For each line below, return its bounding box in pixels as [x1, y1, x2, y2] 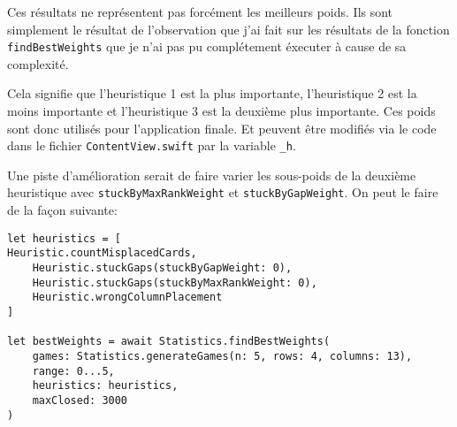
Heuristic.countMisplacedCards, [7, 247, 197, 260]
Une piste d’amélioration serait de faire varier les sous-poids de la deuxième [7, 165, 416, 184]
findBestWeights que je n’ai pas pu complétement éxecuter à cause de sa [7, 37, 407, 56]
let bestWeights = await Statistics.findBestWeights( [7, 335, 331, 348]
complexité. [7, 54, 69, 72]
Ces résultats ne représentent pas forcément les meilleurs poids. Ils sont [7, 3, 393, 20]
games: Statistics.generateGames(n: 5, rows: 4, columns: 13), [32, 349, 413, 362]
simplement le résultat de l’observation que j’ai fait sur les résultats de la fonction [7, 19, 450, 38]
